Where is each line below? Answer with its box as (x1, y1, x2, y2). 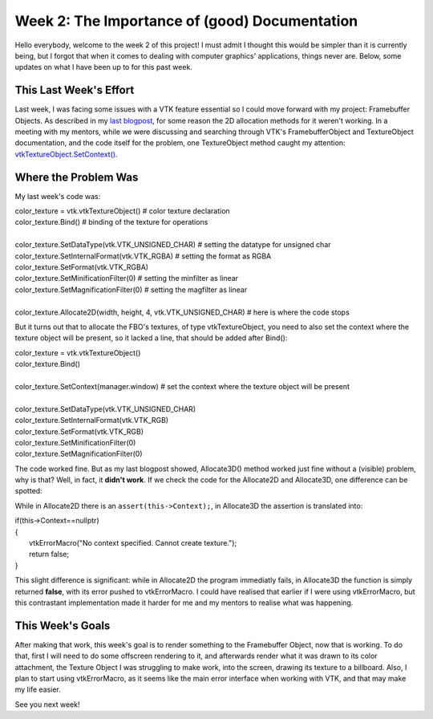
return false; (29, 550, 70, 559)
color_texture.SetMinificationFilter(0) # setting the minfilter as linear (14, 274, 239, 283)
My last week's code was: (14, 191, 101, 201)
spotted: (14, 486, 43, 496)
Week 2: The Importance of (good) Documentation (14, 12, 358, 30)
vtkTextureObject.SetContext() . (14, 149, 118, 159)
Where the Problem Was (14, 170, 139, 184)
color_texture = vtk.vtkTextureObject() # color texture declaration (14, 206, 230, 216)
